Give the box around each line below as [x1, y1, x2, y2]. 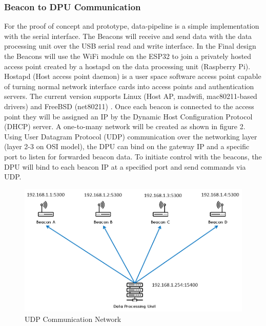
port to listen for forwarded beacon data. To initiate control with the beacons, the [4, 151, 262, 161]
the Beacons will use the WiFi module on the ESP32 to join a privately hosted [4, 51, 252, 61]
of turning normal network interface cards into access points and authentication [4, 80, 254, 91]
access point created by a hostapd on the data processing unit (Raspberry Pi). [4, 60, 251, 71]
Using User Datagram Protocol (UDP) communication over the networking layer [4, 131, 257, 141]
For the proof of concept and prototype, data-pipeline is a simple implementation [4, 21, 259, 31]
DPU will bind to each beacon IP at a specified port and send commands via [4, 161, 246, 172]
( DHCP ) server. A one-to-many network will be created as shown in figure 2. [4, 121, 245, 132]
